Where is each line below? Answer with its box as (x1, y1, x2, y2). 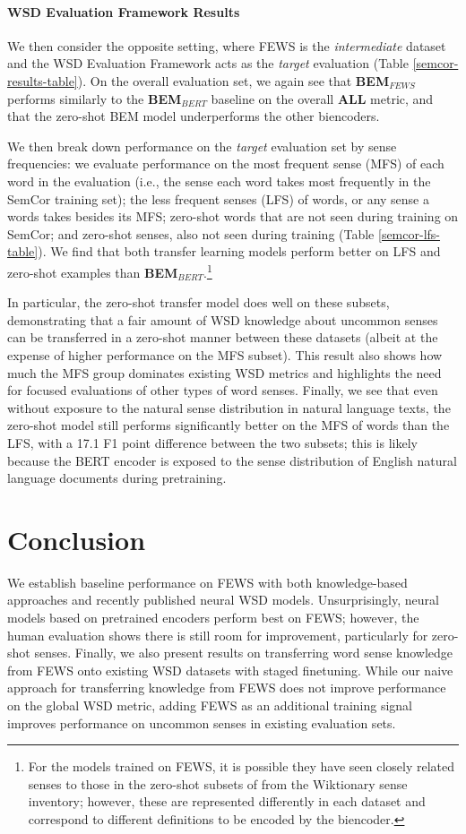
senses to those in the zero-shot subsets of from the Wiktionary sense (28, 774, 408, 793)
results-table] (7, 71, 78, 90)
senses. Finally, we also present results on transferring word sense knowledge (34, 643, 453, 662)
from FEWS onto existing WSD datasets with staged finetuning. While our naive (7, 660, 453, 679)
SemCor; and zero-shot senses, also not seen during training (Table (7, 224, 375, 243)
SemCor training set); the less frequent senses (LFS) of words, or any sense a (7, 189, 430, 208)
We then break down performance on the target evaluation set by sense (7, 136, 397, 155)
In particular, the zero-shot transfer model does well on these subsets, (7, 293, 390, 312)
